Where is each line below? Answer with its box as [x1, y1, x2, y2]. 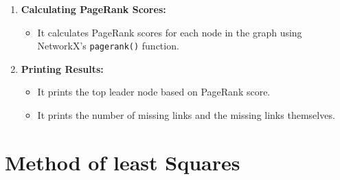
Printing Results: [21, 61, 104, 76]
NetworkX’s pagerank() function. [37, 38, 179, 53]
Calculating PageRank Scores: [21, 2, 166, 16]
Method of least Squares [5, 148, 240, 176]
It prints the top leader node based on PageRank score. [37, 85, 271, 99]
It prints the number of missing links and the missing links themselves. [37, 108, 335, 122]
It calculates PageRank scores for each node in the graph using [37, 25, 302, 39]
